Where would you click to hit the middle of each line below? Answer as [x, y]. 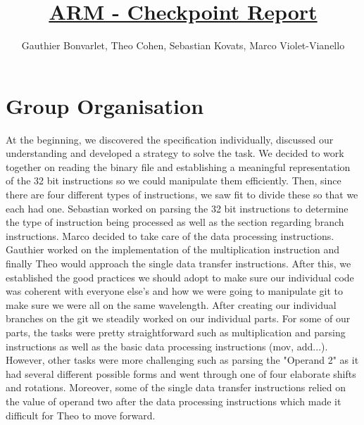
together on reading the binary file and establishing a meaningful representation [178, 166]
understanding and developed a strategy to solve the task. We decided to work [175, 153]
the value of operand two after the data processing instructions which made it [174, 401]
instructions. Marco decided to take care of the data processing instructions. [170, 235]
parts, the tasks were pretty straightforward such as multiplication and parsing [176, 332]
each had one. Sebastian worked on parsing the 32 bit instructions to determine [177, 208]
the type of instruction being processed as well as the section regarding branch [175, 222]
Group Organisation [105, 105]
